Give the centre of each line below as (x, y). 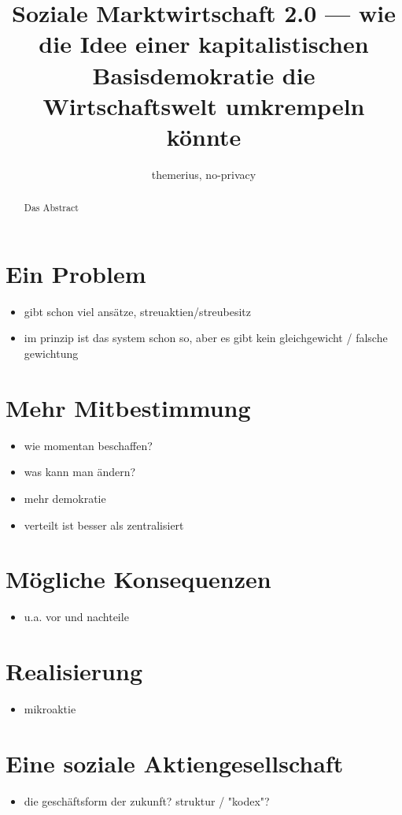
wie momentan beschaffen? (88, 445)
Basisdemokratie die (204, 74)
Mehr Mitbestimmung (128, 407)
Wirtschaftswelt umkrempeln (204, 105)
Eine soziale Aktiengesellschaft (175, 763)
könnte (204, 136)
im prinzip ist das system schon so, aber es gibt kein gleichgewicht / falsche (206, 338)
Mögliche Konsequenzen (138, 579)
